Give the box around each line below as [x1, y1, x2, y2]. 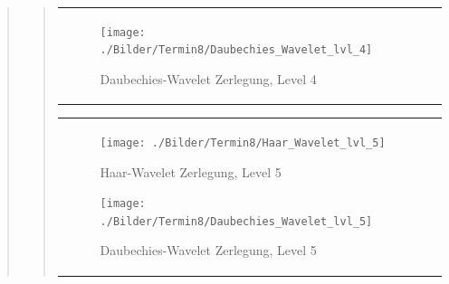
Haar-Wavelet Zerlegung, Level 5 [100, 162, 282, 181]
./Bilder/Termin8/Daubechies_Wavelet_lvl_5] [100, 214, 373, 228]
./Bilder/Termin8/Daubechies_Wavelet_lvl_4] [100, 43, 373, 57]
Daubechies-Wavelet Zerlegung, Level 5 [100, 241, 317, 260]
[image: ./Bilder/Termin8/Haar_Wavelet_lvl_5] [100, 136, 386, 149]
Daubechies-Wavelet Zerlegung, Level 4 [100, 70, 317, 89]
